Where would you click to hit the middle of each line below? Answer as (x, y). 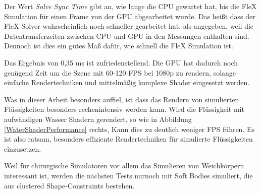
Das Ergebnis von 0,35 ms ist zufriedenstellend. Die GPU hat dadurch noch (121, 62)
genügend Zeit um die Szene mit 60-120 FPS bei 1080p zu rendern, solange (120, 72)
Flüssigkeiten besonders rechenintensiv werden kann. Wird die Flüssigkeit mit (124, 109)
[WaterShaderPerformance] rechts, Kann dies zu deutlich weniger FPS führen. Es (129, 129)
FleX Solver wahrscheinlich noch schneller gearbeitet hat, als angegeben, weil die (129, 26)
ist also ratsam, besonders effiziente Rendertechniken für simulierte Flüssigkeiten (128, 139)
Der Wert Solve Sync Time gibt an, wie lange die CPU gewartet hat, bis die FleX (130, 6)
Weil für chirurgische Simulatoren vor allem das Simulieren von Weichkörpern (124, 166)
